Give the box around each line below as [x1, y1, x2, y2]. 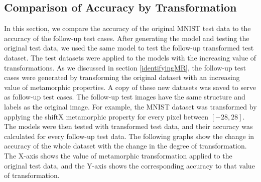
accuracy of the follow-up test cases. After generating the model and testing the [4, 32, 249, 43]
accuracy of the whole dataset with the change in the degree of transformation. [4, 140, 247, 151]
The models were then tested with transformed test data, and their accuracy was [4, 121, 253, 131]
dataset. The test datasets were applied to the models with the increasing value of [4, 52, 256, 62]
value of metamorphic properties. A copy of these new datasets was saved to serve [4, 81, 256, 92]
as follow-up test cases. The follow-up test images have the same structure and [4, 91, 245, 102]
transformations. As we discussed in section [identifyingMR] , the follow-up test [4, 62, 246, 72]
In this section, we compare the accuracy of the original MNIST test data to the [4, 23, 251, 33]
